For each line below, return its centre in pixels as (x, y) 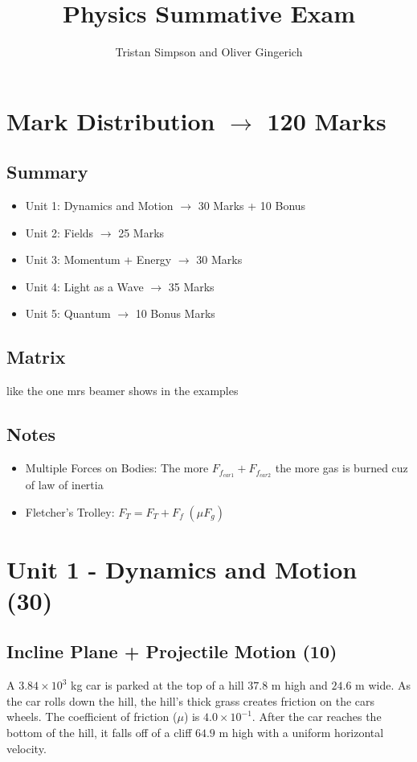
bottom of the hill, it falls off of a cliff (99, 733)
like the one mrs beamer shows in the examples (123, 391)
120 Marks (327, 120)
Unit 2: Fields (59, 232)
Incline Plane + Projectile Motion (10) (172, 651)
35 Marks (191, 286)
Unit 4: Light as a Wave (84, 286)
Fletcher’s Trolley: (70, 511)
